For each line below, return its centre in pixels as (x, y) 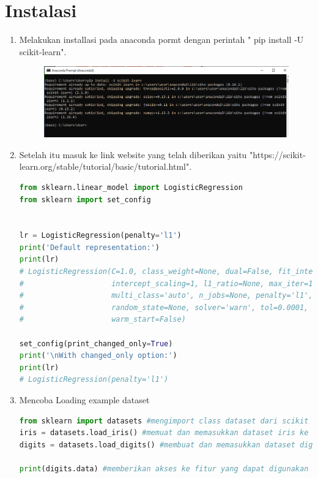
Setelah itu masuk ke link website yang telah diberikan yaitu (133, 154)
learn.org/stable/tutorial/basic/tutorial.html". (105, 166)
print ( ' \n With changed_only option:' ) (98, 356)
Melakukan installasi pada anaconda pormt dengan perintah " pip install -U (161, 40)
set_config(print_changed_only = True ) (96, 343)
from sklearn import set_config (85, 199)
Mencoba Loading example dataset (84, 400)
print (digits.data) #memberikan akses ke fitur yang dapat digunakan (164, 469)
